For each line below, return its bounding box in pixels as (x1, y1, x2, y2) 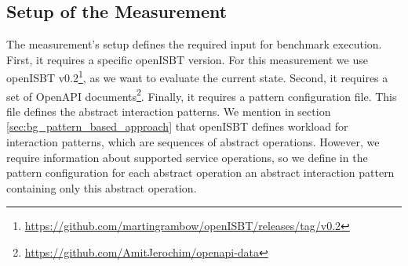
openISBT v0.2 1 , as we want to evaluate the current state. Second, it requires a (6, 67, 388, 86)
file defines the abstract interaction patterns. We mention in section (6, 102, 331, 119)
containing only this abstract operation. (6, 179, 197, 196)
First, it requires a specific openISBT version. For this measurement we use (6, 51, 368, 67)
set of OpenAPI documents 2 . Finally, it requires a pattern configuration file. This (6, 85, 397, 104)
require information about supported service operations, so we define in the (6, 149, 368, 165)
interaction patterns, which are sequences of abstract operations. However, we (6, 134, 380, 150)
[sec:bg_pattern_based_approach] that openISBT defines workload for (6, 118, 348, 135)
